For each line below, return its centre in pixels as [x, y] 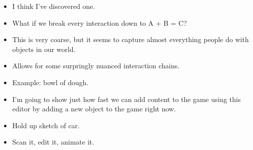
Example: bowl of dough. [50, 82]
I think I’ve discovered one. [54, 6]
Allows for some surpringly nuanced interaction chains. [96, 66]
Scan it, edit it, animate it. [53, 142]
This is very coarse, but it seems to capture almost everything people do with [130, 39]
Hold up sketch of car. [46, 125]
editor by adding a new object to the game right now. [94, 109]
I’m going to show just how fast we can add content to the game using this [126, 99]
